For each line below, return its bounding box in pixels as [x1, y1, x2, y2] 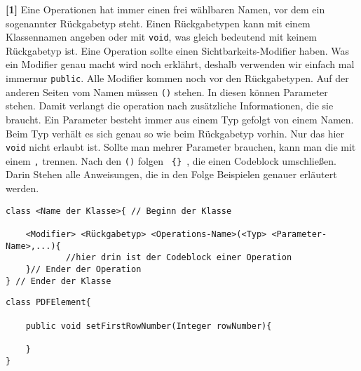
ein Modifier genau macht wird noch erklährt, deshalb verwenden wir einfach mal [6, 57, 355, 72]
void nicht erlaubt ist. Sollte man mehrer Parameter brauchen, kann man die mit [6, 140, 356, 154]
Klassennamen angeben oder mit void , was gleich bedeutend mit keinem [6, 29, 317, 44]
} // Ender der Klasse [6, 276, 111, 286]
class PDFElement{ [6, 297, 91, 308]
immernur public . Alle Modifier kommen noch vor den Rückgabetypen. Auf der [6, 71, 349, 86]
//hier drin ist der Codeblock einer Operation [65, 252, 292, 263]
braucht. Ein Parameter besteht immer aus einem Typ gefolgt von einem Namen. [6, 112, 354, 126]
